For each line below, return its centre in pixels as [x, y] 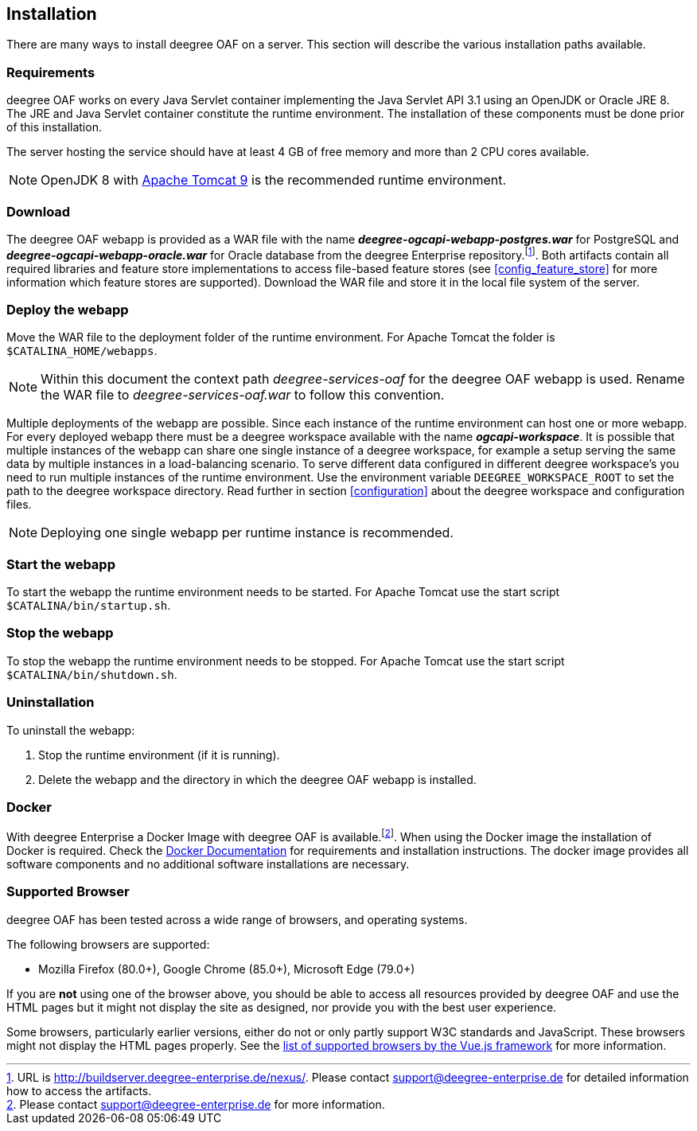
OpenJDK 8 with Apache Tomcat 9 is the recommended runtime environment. [274, 180]
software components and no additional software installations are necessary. [208, 864]
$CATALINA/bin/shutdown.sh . [92, 674]
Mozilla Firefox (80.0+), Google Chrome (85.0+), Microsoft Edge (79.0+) [227, 969]
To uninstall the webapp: [71, 730]
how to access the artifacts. [79, 1090]
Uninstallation [51, 702]
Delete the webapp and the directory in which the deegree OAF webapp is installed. [257, 779]
